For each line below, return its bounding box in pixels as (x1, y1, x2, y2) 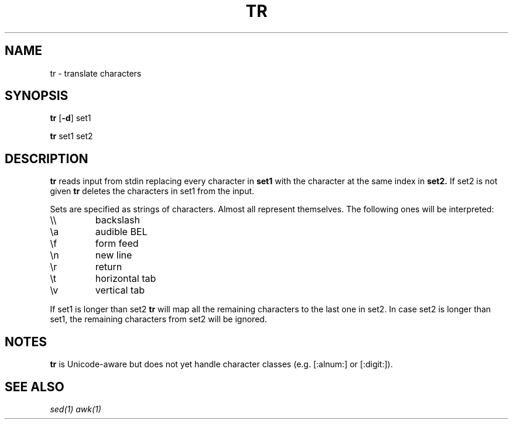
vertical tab (95, 284, 145, 297)
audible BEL (95, 226, 148, 238)
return (95, 261, 122, 273)
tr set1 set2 (50, 131, 93, 142)
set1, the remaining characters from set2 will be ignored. (50, 314, 267, 325)
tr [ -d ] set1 (50, 113, 91, 123)
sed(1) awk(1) (50, 404, 101, 414)
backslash (95, 214, 140, 226)
